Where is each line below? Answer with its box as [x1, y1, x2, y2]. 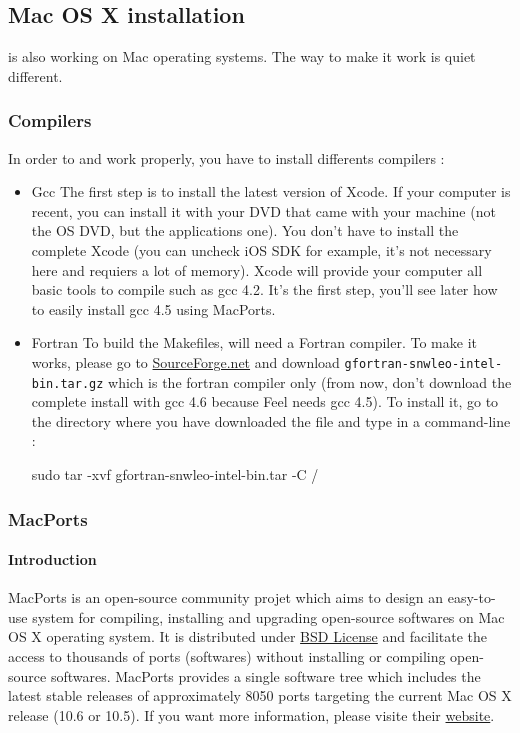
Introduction [8, 549, 97, 570]
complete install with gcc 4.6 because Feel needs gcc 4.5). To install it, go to [31, 391, 499, 412]
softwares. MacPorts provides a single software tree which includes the [50, 665, 481, 686]
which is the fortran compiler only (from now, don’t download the [108, 371, 512, 392]
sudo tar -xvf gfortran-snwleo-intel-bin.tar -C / [31, 464, 319, 485]
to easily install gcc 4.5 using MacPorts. [31, 298, 276, 319]
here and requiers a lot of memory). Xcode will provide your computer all [31, 259, 483, 280]
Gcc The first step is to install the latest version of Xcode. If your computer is [31, 181, 511, 202]
